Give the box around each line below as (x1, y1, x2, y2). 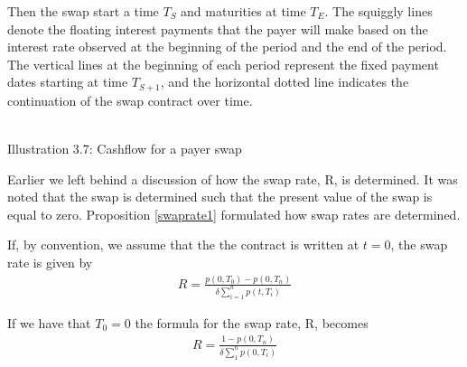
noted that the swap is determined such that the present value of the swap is (7, 187, 433, 206)
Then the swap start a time (7, 2, 159, 20)
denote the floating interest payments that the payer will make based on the (7, 19, 428, 38)
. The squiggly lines (324, 2, 433, 20)
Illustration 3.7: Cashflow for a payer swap (7, 139, 242, 158)
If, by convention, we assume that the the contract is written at (7, 235, 360, 254)
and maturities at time (181, 2, 306, 20)
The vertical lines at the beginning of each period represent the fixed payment (7, 54, 439, 73)
